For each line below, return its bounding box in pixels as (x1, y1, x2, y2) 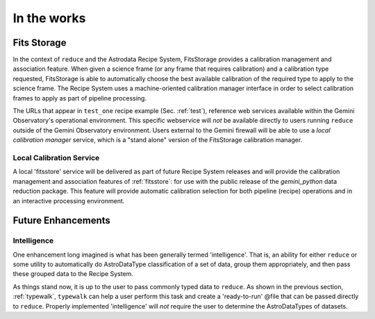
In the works (12, 10, 86, 26)
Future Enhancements (12, 215, 111, 227)
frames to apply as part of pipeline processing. (12, 94, 147, 102)
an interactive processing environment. (12, 196, 125, 205)
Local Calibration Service (12, 153, 100, 162)
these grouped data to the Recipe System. (12, 270, 133, 278)
